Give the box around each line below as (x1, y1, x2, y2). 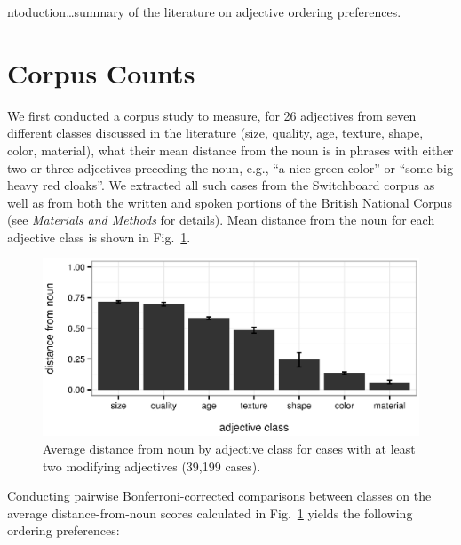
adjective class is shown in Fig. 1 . (7, 227, 191, 246)
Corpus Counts (7, 54, 195, 91)
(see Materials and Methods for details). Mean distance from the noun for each (7, 210, 435, 229)
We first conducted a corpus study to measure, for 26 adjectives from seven (7, 106, 417, 124)
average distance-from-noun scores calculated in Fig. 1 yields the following (7, 503, 413, 522)
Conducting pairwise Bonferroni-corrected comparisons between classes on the (7, 486, 432, 505)
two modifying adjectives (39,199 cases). (43, 456, 261, 475)
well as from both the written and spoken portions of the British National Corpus (7, 193, 452, 211)
